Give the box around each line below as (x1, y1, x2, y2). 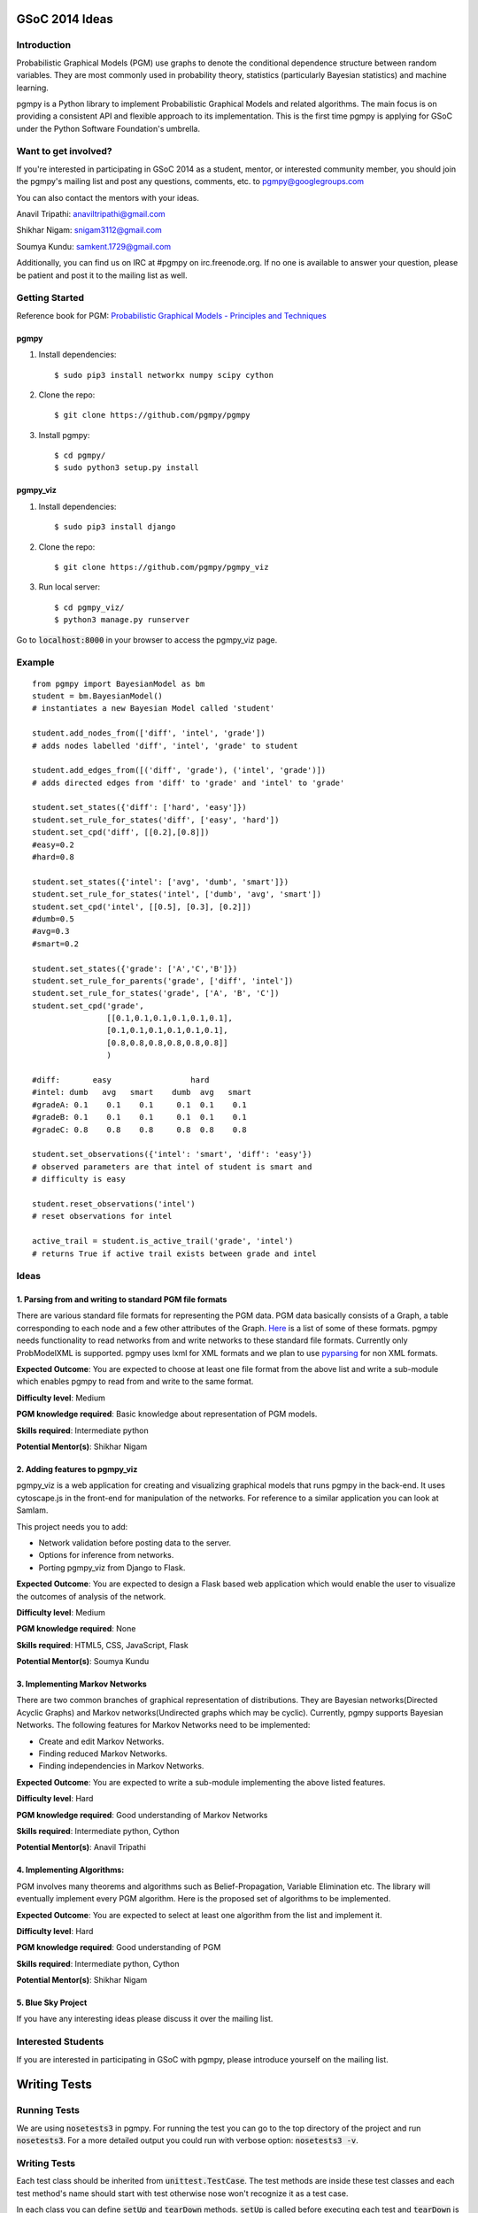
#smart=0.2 (32, 938, 80, 949)
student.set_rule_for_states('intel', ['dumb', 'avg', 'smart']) (32, 890, 322, 899)
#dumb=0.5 (32, 914, 74, 924)
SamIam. (16, 1505, 49, 1515)
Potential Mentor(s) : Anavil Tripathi (16, 1842, 146, 1853)
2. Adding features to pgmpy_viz (16, 1463, 138, 1474)
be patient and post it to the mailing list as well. (16, 270, 188, 281)
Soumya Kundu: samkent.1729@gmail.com (16, 241, 172, 251)
